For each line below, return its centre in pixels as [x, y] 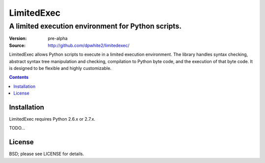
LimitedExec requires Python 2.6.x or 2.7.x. [52, 119]
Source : [17, 45]
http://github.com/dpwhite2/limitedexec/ [89, 45]
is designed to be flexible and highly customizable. [60, 68]
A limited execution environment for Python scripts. [95, 26]
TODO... [17, 128]
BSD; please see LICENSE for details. [47, 154]
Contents [19, 77]
